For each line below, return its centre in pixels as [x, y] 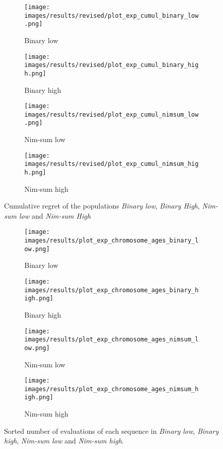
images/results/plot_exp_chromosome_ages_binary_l [111, 241]
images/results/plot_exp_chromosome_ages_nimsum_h [111, 389]
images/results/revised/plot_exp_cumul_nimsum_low [111, 114]
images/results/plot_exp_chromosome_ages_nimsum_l [111, 340]
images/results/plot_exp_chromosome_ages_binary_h [111, 290]
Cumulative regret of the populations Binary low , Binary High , [102, 206]
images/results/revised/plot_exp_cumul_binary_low [111, 15]
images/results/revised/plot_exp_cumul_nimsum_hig [111, 164]
